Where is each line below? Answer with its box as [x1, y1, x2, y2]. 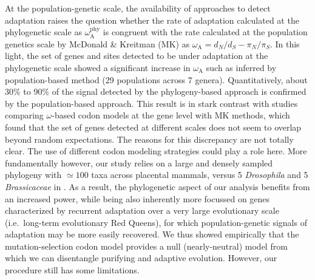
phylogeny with [5, 168, 62, 181]
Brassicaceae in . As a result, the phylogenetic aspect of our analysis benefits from [5, 180, 310, 193]
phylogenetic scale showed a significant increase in [5, 61, 191, 73]
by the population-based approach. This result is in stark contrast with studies [5, 97, 298, 109]
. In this [269, 37, 300, 50]
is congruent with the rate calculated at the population [103, 26, 308, 38]
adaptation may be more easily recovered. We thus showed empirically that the [5, 228, 299, 241]
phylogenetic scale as [5, 26, 82, 38]
